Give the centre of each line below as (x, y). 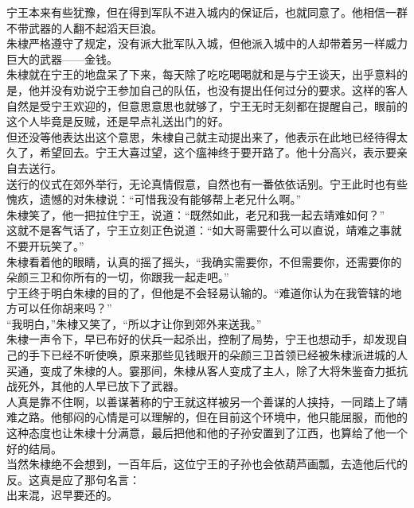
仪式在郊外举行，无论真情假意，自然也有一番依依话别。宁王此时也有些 (223, 183)
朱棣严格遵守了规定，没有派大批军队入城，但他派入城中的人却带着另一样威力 (207, 43)
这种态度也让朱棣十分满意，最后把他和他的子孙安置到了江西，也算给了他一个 (207, 433)
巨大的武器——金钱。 (62, 58)
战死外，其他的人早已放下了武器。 (96, 386)
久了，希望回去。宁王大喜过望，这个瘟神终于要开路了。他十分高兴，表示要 (201, 152)
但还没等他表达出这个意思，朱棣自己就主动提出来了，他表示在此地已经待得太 (207, 136)
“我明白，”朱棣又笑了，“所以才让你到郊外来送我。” (134, 323)
